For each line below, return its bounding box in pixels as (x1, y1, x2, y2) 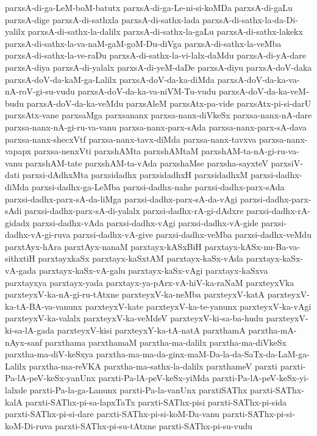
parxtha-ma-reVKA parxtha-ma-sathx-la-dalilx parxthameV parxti (29, 359, 277, 372)
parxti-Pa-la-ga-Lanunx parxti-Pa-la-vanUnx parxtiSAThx (29, 384, 248, 396)
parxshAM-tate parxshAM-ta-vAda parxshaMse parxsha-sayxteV (25, 156, 268, 169)
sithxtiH (5, 252, 35, 265)
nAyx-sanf (5, 335, 43, 348)
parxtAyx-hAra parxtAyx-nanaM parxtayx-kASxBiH (5, 240, 202, 252)
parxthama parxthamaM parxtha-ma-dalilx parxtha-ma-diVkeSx (45, 335, 287, 348)
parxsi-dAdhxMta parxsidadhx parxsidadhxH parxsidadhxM (22, 168, 248, 181)
